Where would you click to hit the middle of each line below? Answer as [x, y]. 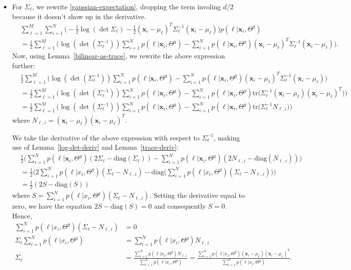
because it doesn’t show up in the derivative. [79, 16]
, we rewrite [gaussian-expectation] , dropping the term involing [126, 6]
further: [24, 65]
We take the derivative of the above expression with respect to [106, 137]
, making [227, 137]
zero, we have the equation [52, 206]
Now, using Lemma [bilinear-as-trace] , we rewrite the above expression [118, 56]
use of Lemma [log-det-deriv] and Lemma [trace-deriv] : [95, 147]
